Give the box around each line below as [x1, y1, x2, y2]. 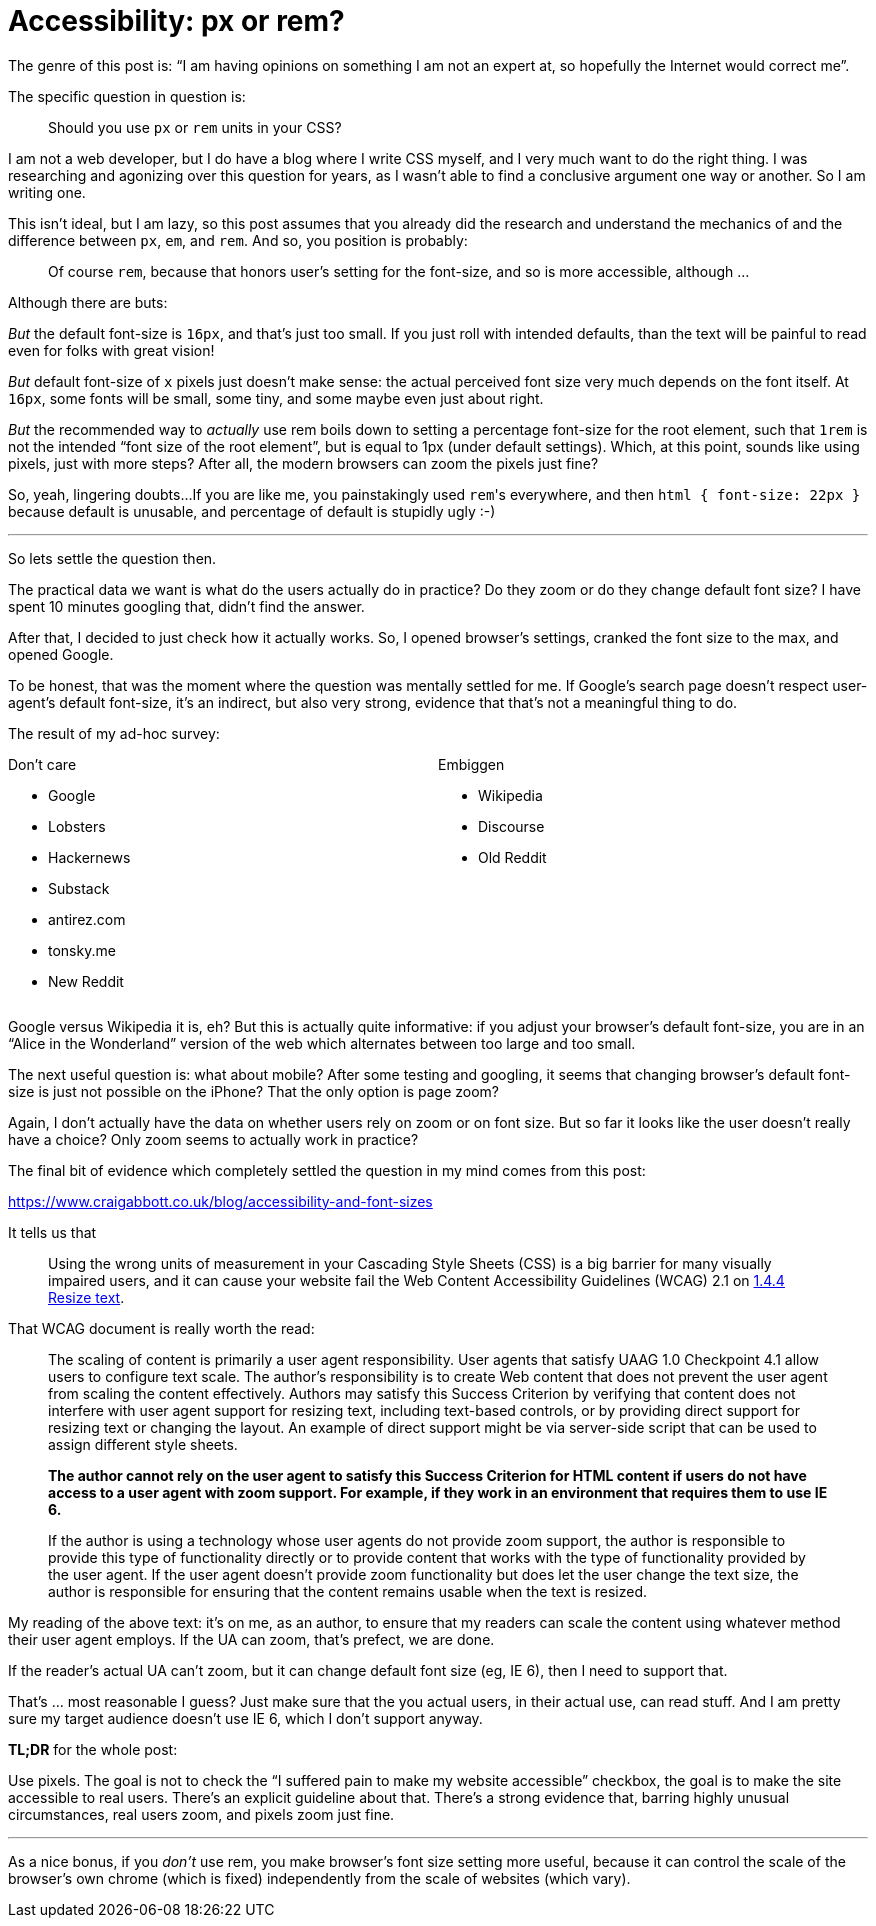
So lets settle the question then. [8, 549, 217, 567]
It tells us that [8, 1223, 97, 1241]
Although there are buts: [8, 293, 168, 311]
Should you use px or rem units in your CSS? [48, 118, 342, 136]
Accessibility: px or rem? [8, 4, 345, 38]
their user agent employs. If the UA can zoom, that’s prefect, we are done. [8, 1630, 495, 1648]
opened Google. [8, 645, 114, 663]
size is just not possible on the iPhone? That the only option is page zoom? [8, 1082, 500, 1100]
